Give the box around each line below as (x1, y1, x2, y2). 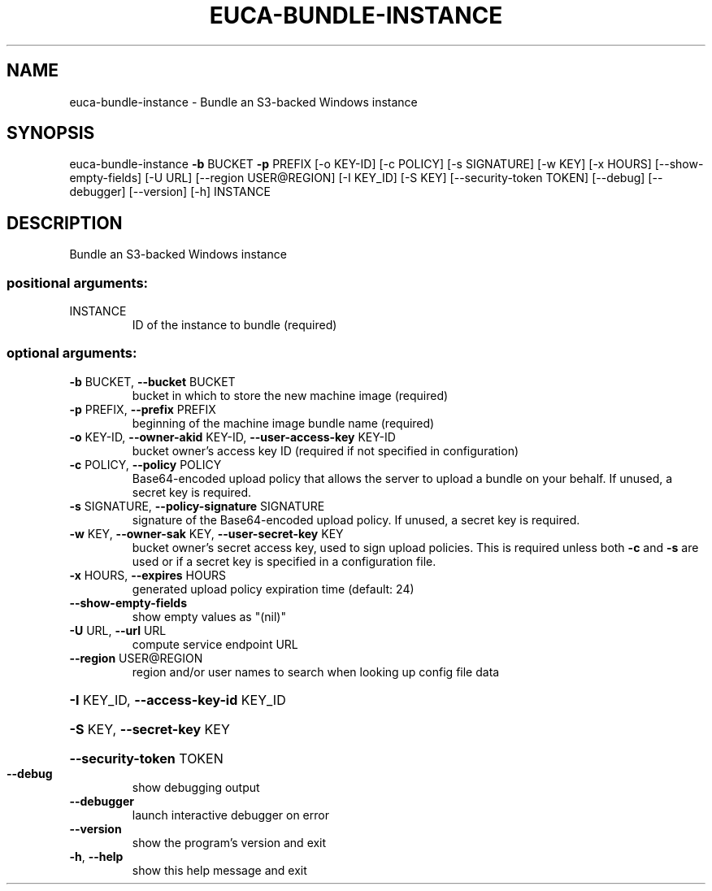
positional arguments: (7, 274, 149, 291)
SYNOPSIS (7, 123, 95, 144)
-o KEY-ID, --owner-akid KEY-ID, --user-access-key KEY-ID (69, 429, 396, 444)
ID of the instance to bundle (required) (132, 318, 337, 332)
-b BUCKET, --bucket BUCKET (69, 374, 236, 389)
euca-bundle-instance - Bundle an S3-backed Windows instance (69, 94, 418, 109)
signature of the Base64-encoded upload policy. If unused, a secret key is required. (132, 512, 580, 527)
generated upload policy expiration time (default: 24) (132, 581, 415, 596)
